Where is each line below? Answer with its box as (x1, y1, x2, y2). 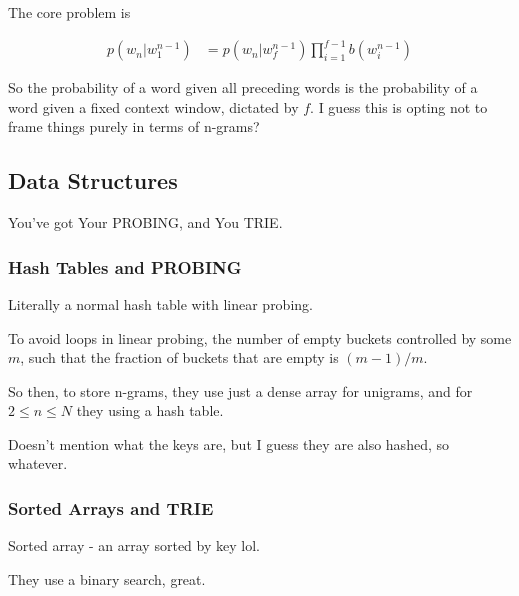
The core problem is (8, 2, 131, 22)
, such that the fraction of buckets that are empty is (20, 347, 339, 368)
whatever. (8, 453, 68, 474)
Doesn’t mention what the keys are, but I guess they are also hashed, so (8, 433, 449, 454)
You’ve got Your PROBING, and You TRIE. (8, 212, 283, 233)
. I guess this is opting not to (310, 96, 488, 117)
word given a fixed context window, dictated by (8, 96, 299, 117)
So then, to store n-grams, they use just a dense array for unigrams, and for (8, 380, 473, 401)
